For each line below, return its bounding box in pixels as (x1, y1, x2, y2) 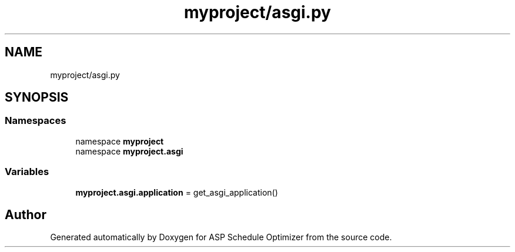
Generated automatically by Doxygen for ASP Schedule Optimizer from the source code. (50, 232, 392, 243)
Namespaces (5, 115, 66, 127)
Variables (5, 166, 49, 178)
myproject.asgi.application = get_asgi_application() (75, 187, 278, 197)
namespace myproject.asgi (75, 146, 183, 156)
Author (5, 207, 46, 222)
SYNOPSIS (5, 90, 69, 105)
